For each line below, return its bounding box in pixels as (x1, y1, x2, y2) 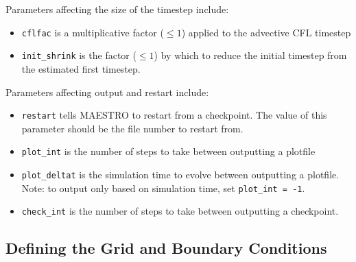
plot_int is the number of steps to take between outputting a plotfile (21, 144, 316, 158)
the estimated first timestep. (21, 61, 141, 75)
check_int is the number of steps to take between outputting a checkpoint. (21, 204, 339, 218)
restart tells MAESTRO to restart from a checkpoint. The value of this (21, 108, 327, 122)
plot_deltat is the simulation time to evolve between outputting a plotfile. (21, 167, 340, 181)
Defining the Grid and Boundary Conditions (5, 237, 327, 259)
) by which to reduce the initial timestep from (154, 48, 347, 62)
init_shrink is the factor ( (21, 48, 137, 62)
